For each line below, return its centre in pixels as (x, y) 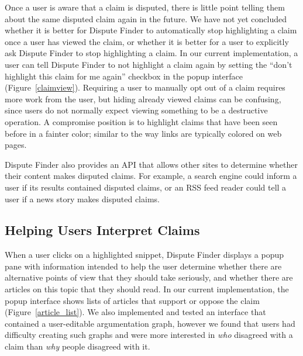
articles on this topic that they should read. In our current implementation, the (147, 289)
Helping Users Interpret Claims (102, 230)
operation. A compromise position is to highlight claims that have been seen (141, 121)
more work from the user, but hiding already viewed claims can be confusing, (143, 98)
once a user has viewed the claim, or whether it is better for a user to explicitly (147, 41)
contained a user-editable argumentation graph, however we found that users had (150, 323)
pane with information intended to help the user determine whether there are (143, 266)
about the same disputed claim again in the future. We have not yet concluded (146, 18)
